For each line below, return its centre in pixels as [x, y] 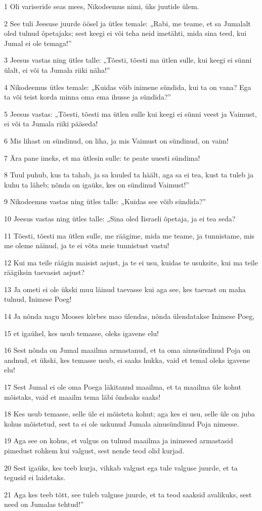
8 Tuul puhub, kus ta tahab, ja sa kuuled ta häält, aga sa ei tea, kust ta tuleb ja [129, 175]
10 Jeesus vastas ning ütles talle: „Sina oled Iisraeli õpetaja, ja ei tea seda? [120, 218]
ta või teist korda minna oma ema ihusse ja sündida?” [88, 97]
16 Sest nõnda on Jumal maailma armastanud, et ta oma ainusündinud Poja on [127, 350]
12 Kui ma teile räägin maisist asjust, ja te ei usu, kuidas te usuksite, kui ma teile [131, 262]
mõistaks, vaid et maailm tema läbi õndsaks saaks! [82, 397]
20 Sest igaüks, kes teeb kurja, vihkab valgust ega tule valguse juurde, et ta [121, 467]
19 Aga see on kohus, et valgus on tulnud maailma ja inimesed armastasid [119, 440]
